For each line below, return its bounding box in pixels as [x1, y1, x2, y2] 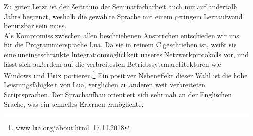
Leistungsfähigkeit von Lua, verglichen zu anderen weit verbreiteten [4, 79, 206, 90]
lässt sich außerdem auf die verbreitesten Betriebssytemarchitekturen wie [4, 58, 221, 69]
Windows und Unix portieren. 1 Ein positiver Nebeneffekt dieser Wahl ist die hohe [4, 69, 248, 80]
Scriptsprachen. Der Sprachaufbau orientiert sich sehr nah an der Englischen [4, 89, 232, 99]
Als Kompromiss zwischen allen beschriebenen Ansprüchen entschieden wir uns [4, 30, 239, 40]
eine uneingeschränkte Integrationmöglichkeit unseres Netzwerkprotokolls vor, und [4, 49, 249, 59]
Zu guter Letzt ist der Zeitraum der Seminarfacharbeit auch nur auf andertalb [4, 1, 237, 11]
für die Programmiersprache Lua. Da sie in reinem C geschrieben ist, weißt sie [4, 39, 236, 50]
